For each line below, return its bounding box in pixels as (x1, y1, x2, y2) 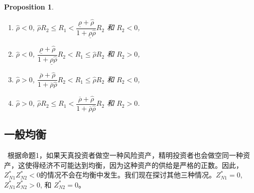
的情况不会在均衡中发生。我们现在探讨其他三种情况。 (40, 169, 216, 180)
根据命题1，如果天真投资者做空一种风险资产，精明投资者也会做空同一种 (7, 149, 243, 160)
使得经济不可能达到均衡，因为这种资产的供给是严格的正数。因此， (25, 159, 243, 170)
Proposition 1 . (4, 2, 54, 12)
